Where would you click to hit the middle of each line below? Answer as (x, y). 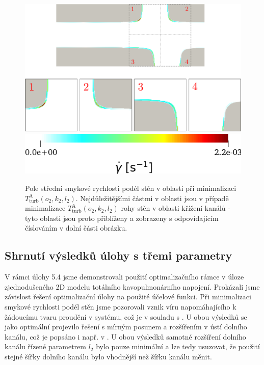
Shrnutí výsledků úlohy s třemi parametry (118, 255)
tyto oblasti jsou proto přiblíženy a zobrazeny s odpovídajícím (122, 218)
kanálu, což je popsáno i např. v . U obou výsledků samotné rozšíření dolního (125, 336)
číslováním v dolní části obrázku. (76, 228)
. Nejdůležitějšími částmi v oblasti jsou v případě (152, 198)
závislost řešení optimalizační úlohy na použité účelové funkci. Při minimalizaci (128, 297)
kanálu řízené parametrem (45, 346)
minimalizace (45, 208)
